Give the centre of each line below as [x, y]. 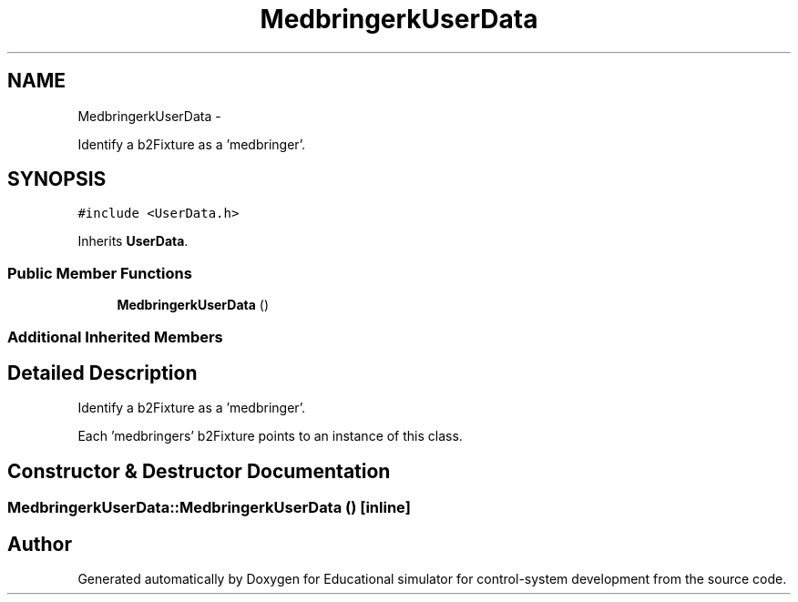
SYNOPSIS [57, 179]
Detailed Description [102, 372]
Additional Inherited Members [115, 337]
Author [40, 544]
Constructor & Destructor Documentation [199, 471]
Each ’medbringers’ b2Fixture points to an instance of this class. [270, 436]
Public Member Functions [100, 273]
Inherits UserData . [133, 241]
